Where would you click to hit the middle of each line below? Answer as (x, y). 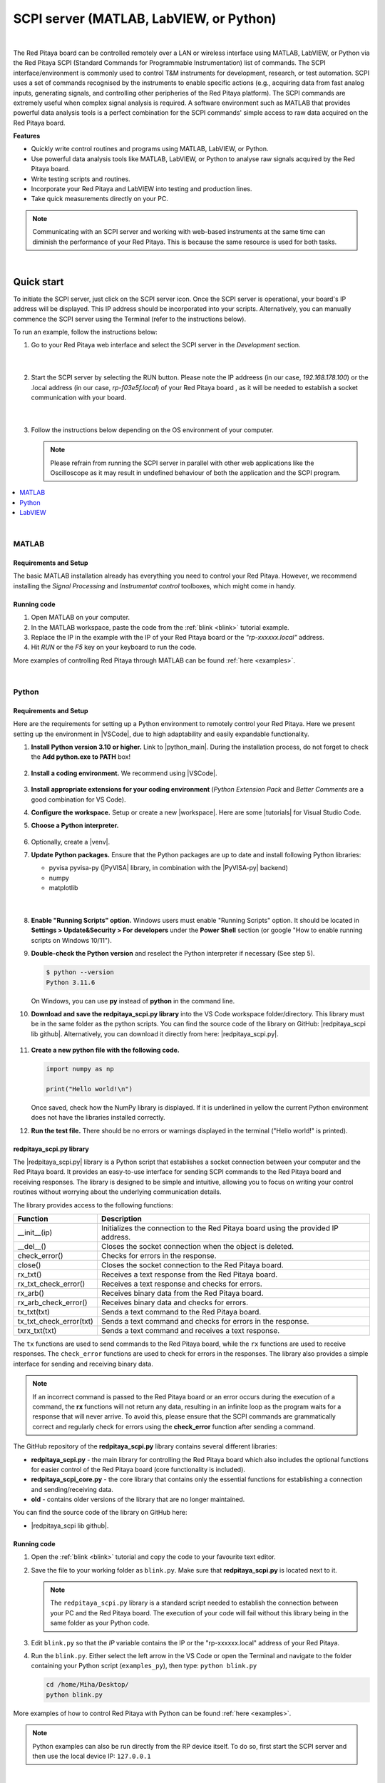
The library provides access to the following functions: (93, 1205)
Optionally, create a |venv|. (71, 842)
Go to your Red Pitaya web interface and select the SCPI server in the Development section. (166, 345)
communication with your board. (79, 397)
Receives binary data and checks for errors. (175, 1302)
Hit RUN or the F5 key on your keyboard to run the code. (114, 647)
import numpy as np (80, 1069)
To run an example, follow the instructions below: (86, 332)
